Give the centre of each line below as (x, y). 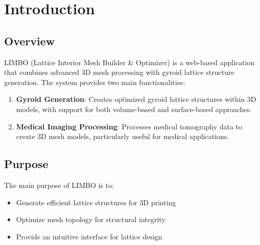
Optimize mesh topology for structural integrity (91, 219)
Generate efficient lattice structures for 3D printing (96, 202)
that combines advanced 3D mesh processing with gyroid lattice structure (119, 72)
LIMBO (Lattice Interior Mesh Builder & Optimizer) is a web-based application (129, 62)
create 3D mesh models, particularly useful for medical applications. (123, 136)
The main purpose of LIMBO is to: (59, 185)
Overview (30, 40)
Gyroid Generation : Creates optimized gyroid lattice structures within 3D (136, 99)
